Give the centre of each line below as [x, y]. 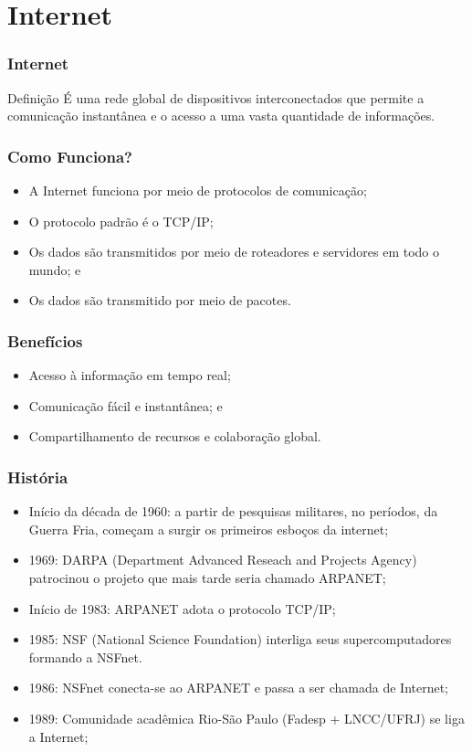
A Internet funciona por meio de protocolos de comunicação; [198, 190]
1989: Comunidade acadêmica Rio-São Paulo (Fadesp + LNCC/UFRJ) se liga [246, 718]
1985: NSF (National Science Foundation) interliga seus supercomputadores [240, 639]
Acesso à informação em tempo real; [130, 375]
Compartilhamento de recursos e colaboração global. [175, 436]
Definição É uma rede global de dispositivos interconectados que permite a [216, 97]
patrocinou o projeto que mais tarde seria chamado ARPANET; [207, 577]
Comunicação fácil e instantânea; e [126, 405]
